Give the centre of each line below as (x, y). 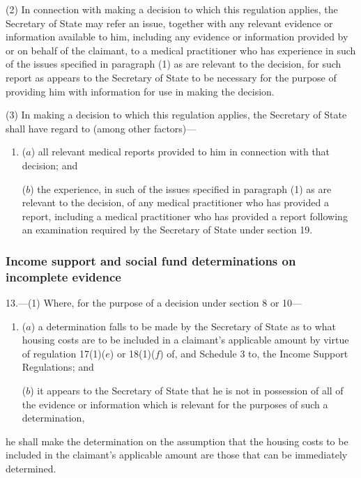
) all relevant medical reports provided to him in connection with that (180, 152)
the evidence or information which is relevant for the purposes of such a (175, 404)
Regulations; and (58, 367)
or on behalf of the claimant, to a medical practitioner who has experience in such (181, 50)
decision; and (50, 165)
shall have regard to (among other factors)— (101, 128)
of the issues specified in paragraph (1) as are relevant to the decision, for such (174, 64)
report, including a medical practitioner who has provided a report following (185, 216)
